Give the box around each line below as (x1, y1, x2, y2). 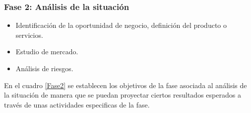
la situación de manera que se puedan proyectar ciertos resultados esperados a (4, 90, 241, 100)
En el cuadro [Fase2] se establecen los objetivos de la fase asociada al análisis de (4, 80, 247, 90)
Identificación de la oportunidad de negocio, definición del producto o (15, 20, 227, 30)
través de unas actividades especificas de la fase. (4, 99, 150, 110)
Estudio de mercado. (15, 46, 78, 57)
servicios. (15, 29, 43, 40)
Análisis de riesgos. (15, 63, 73, 73)
